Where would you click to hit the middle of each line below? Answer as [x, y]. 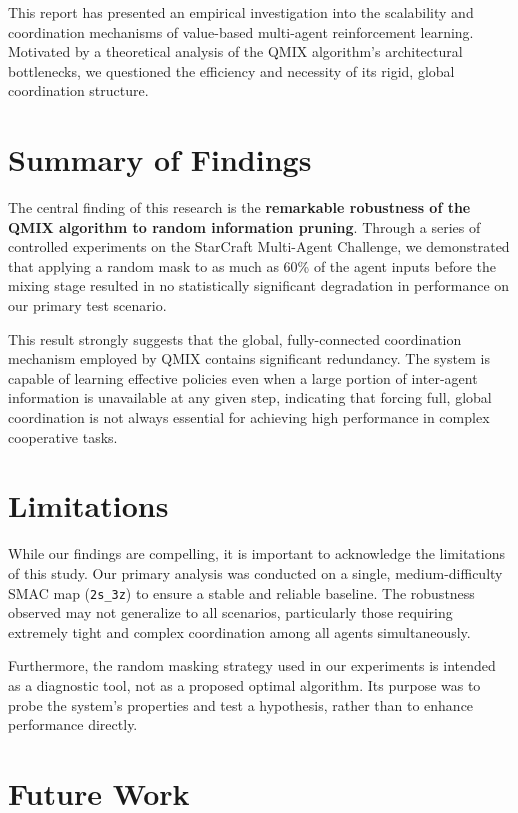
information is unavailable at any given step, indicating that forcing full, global [250, 397]
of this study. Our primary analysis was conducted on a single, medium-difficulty [255, 572]
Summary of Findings [160, 159]
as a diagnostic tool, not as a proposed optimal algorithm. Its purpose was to [244, 684]
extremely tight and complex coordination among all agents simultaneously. [239, 631]
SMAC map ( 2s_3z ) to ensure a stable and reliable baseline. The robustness [241, 592]
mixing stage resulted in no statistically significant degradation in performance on [259, 285]
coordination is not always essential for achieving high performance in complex [249, 417]
